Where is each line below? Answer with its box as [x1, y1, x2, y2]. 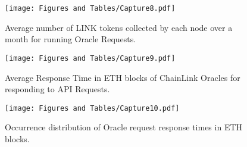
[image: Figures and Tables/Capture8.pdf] [5, 4, 176, 12]
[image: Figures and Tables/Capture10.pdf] [5, 104, 180, 112]
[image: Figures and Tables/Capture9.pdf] [5, 54, 176, 62]
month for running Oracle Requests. [5, 33, 136, 45]
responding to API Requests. [5, 83, 110, 95]
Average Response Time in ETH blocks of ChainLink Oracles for [5, 71, 240, 83]
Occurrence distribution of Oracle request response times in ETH [5, 121, 243, 133]
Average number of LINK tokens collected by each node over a [5, 21, 233, 33]
